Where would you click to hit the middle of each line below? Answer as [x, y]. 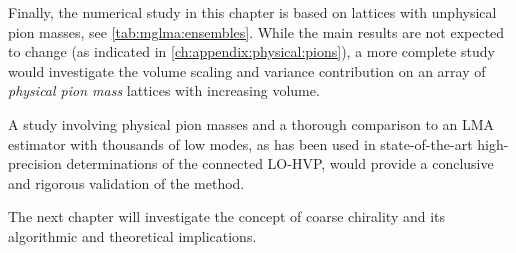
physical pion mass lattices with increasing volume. [164, 90]
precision [35, 163]
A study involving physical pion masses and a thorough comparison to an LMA [251, 123]
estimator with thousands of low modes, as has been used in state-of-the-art [240, 143]
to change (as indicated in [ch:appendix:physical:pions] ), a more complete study [251, 51]
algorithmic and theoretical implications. [132, 235]
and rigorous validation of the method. [126, 182]
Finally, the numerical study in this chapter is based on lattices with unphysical [252, 12]
